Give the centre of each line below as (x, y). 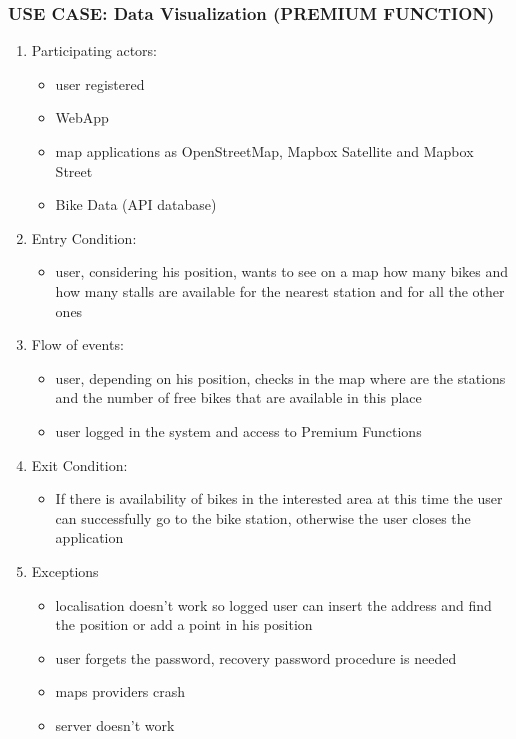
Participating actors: (94, 50)
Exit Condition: (79, 464)
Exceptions (65, 570)
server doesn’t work (115, 724)
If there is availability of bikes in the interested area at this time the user (279, 498)
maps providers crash (120, 691)
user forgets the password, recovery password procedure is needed (256, 657)
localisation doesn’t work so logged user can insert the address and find (273, 604)
